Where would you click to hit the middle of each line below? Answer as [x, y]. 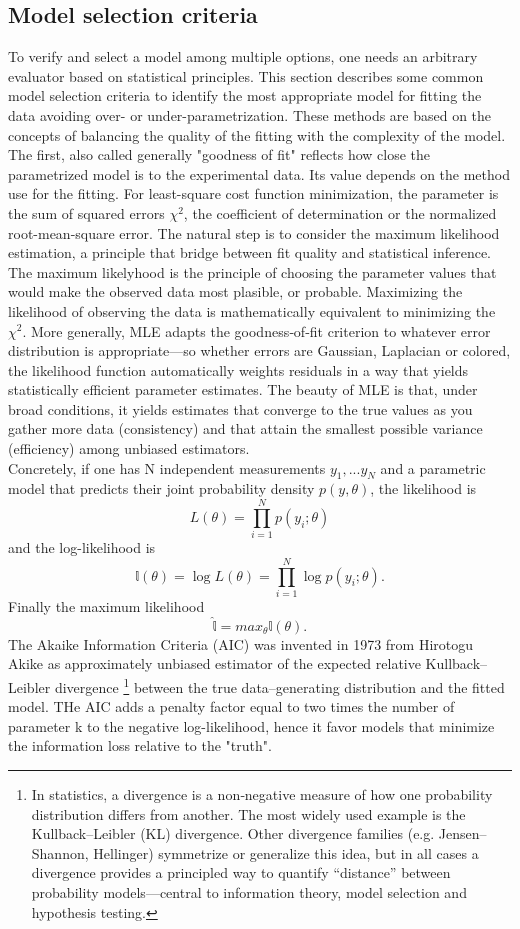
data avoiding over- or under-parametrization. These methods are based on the [250, 114]
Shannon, [60, 852]
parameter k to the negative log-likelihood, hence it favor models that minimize [251, 725]
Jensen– [462, 833]
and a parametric [433, 467]
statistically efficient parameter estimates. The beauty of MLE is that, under [243, 389]
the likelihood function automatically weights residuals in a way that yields [238, 369]
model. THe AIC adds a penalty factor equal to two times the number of [231, 706]
